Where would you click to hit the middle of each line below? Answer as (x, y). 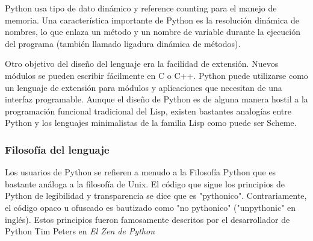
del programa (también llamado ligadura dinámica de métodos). (123, 43)
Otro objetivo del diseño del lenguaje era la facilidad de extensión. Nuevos (142, 64)
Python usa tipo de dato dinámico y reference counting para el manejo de (141, 8)
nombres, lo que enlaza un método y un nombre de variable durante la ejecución (153, 32)
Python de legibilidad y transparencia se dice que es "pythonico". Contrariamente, (156, 196)
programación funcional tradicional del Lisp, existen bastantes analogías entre (148, 111)
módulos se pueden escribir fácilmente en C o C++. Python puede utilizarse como (156, 75)
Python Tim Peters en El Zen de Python (80, 231)
